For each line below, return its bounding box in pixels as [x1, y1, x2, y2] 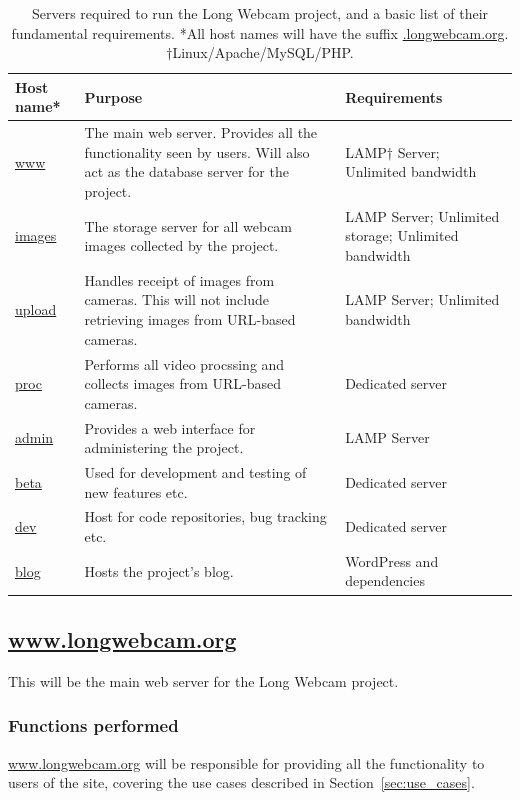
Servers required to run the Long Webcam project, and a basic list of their [31, 3, 489, 23]
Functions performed [8, 713, 179, 738]
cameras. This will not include [84, 289, 269, 310]
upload [15, 299, 57, 320]
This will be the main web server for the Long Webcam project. [8, 670, 399, 691]
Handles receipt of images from [84, 269, 275, 290]
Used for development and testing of [84, 461, 307, 482]
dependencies [345, 570, 425, 591]
